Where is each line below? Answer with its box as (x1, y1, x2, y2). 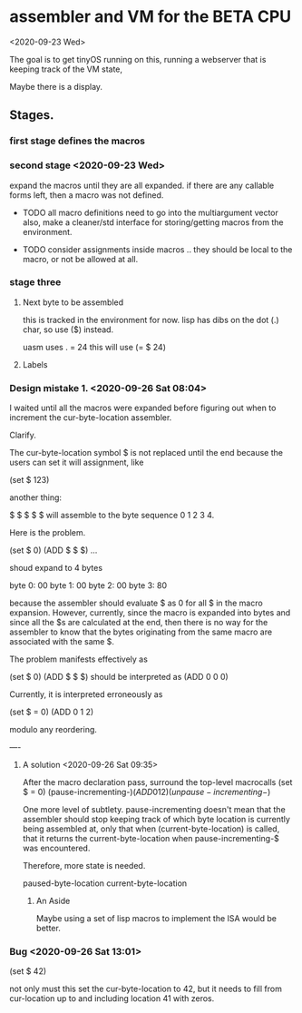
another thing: (9, 492, 62, 503)
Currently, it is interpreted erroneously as (9, 689, 163, 700)
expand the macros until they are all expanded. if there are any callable (9, 180, 275, 191)
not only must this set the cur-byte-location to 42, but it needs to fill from (9, 983, 283, 995)
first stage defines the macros (9, 134, 145, 147)
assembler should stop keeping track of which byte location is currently (22, 814, 290, 825)
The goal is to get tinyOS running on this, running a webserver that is (9, 54, 267, 64)
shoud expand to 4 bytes (9, 563, 102, 574)
